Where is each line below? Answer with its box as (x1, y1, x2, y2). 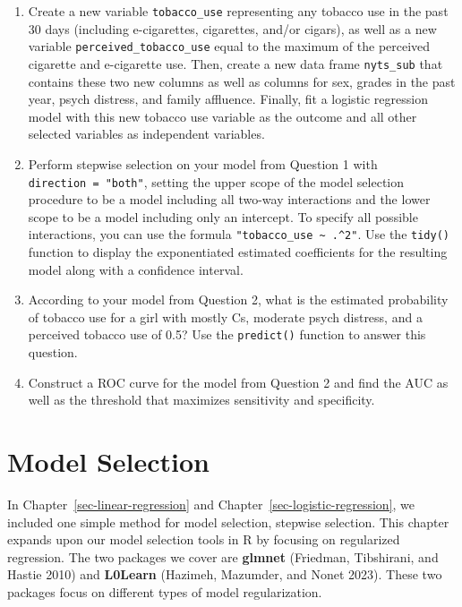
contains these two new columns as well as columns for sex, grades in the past (28, 72, 456, 90)
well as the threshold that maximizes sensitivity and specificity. (28, 390, 375, 409)
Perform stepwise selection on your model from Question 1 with (28, 154, 378, 173)
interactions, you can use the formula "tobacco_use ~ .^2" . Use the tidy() (28, 225, 449, 244)
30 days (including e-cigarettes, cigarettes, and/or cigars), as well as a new (28, 19, 437, 38)
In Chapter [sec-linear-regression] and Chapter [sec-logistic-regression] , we (7, 494, 415, 513)
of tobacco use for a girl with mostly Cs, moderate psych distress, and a (28, 307, 423, 326)
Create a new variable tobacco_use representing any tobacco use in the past (28, 2, 449, 20)
